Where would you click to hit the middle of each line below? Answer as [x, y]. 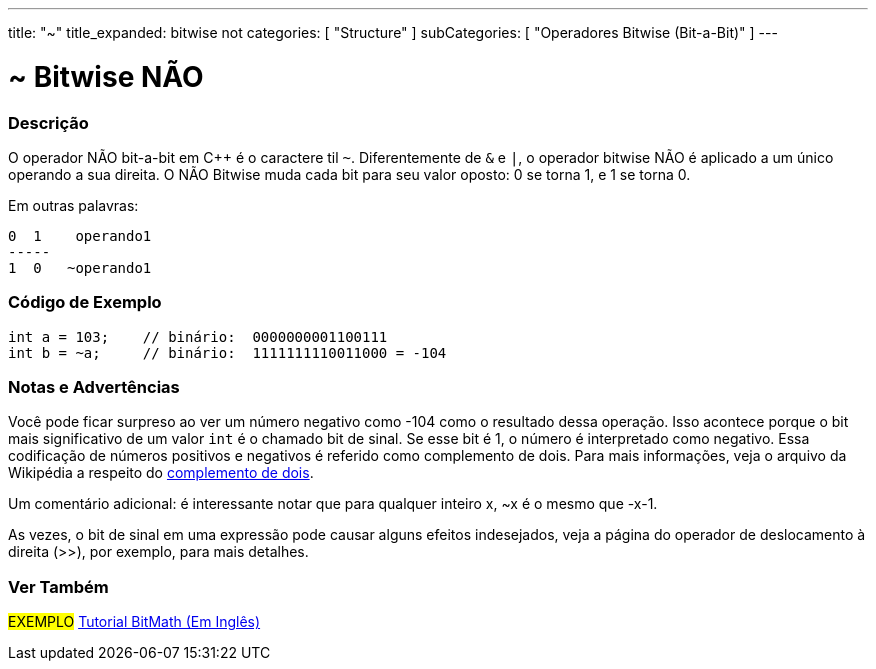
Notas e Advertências [94, 387]
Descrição [48, 122]
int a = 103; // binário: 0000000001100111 [198, 336]
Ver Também [58, 586]
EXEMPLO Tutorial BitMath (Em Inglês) [134, 622]
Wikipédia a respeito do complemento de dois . [161, 473]
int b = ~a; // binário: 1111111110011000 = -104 [227, 352]
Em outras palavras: [73, 205]
